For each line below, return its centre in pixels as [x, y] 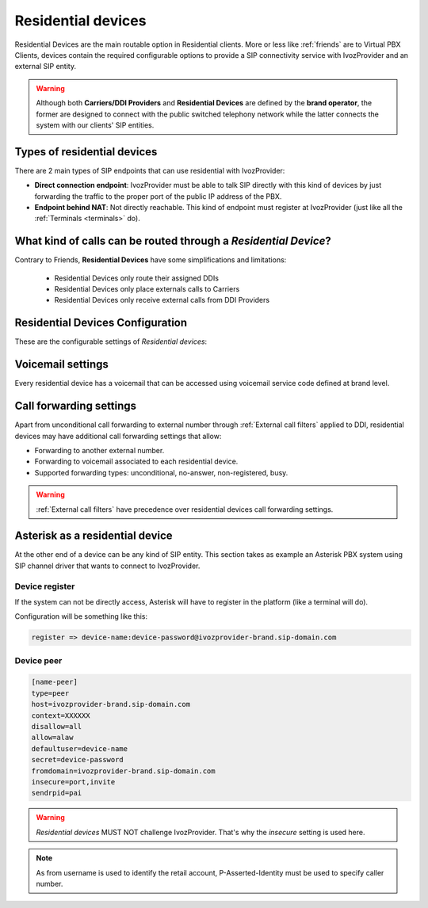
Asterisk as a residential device [94, 536]
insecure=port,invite [73, 782]
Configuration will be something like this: [81, 616]
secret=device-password [78, 760]
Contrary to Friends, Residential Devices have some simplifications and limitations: [151, 260]
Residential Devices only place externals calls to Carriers [147, 289]
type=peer [50, 693]
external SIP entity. [46, 67]
